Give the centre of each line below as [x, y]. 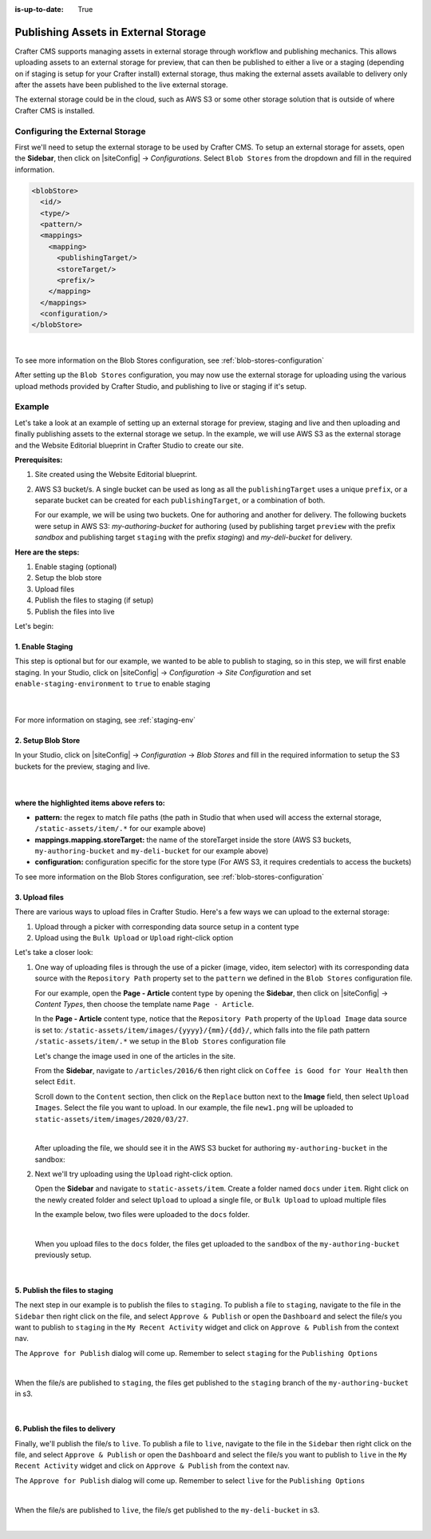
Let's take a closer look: [54, 952]
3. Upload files [39, 897]
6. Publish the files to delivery [65, 1429]
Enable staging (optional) [76, 567]
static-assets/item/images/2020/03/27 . [112, 1119]
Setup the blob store [68, 578]
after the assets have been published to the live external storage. [121, 85]
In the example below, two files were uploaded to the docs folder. [142, 1215]
